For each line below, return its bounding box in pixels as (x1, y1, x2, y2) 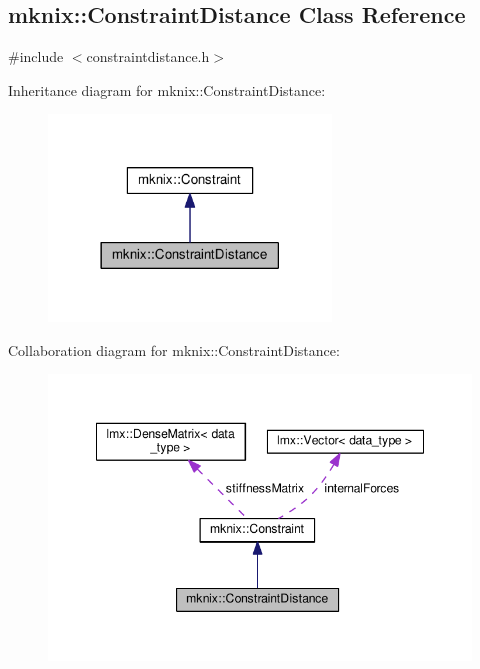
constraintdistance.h (86, 46, 210, 67)
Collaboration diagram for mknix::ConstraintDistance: (8, 339, 340, 360)
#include (8, 46, 64, 67)
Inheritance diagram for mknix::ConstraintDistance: (8, 79, 326, 100)
